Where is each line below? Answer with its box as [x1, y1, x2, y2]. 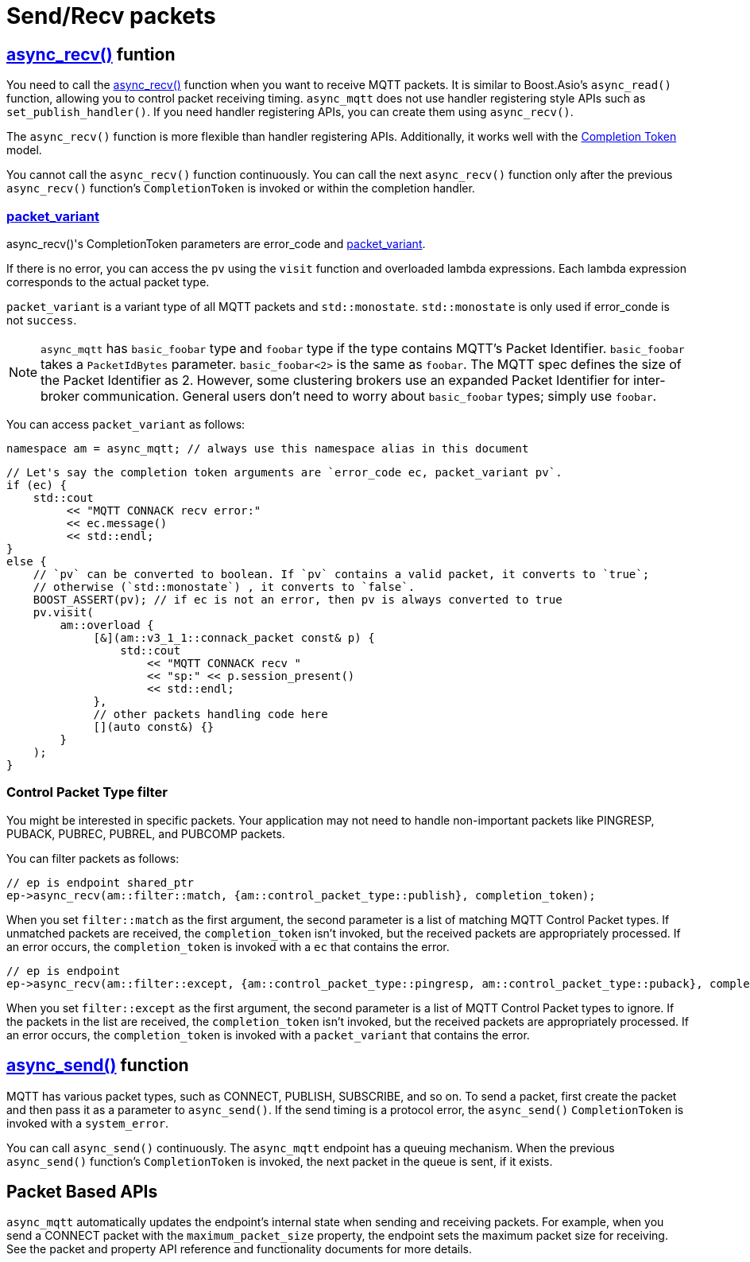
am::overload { [60, 618, 154, 631]
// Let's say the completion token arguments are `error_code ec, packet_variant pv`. [6, 465, 562, 479]
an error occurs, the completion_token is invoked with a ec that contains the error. [6, 939, 450, 953]
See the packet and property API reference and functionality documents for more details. [6, 1242, 472, 1256]
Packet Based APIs [6, 1181, 158, 1202]
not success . [6, 313, 77, 327]
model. [6, 143, 42, 157]
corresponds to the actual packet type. [6, 274, 210, 289]
